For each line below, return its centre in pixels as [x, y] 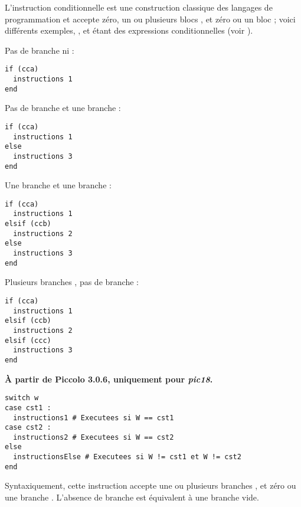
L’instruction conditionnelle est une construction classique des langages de [139, 7]
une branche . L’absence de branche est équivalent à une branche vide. [132, 497]
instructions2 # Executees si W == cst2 [94, 437]
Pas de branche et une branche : [63, 108]
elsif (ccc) [28, 340]
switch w [22, 398]
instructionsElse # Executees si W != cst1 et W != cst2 [127, 457]
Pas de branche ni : [40, 50]
